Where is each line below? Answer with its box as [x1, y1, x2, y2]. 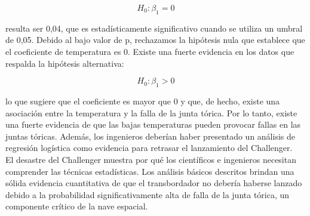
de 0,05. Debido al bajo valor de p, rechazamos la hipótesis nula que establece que [5, 33, 305, 46]
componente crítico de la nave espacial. [5, 200, 148, 212]
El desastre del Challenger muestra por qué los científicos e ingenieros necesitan [5, 153, 296, 165]
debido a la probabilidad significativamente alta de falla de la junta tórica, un [5, 188, 290, 200]
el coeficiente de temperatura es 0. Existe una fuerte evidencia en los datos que [5, 45, 294, 57]
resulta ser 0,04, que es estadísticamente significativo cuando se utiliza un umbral [5, 21, 303, 34]
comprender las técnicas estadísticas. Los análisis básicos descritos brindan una [5, 165, 294, 177]
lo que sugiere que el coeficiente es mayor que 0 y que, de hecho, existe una [5, 94, 280, 107]
